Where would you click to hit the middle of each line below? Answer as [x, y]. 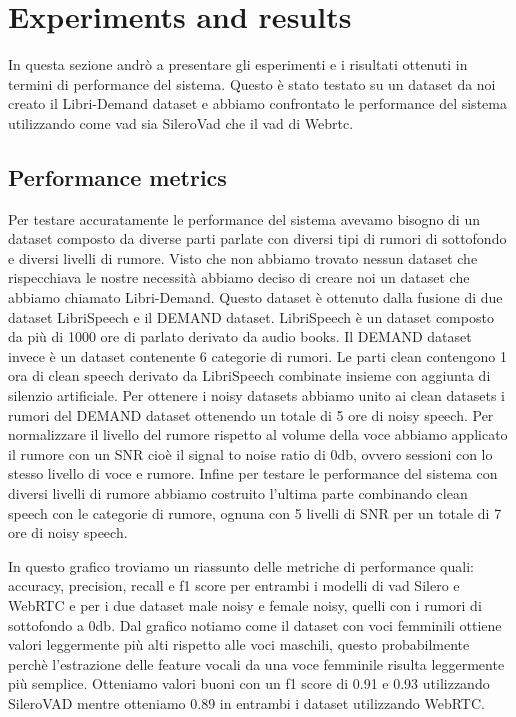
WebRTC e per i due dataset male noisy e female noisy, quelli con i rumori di [245, 604]
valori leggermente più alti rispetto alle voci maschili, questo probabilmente [239, 644]
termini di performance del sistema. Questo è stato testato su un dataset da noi [252, 83]
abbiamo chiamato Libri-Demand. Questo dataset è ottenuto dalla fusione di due [255, 297]
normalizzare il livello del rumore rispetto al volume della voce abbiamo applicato [258, 434]
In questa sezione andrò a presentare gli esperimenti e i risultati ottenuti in [238, 64]
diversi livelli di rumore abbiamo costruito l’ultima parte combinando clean [238, 493]
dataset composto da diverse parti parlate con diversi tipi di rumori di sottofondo [257, 238]
